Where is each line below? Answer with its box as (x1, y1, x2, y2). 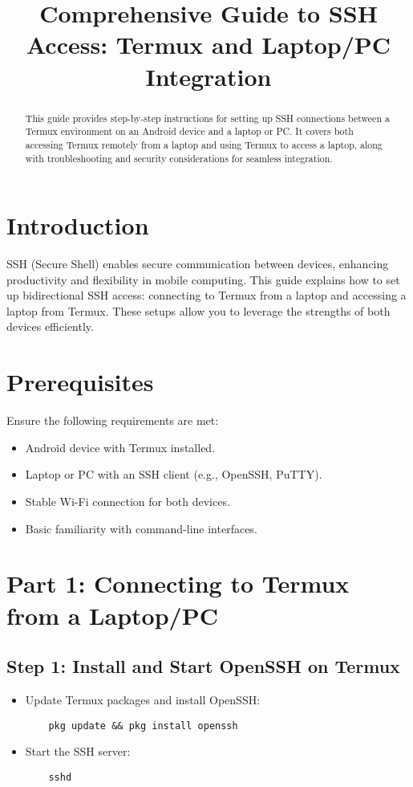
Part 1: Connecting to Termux (6, 567, 350, 600)
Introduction (6, 209, 149, 242)
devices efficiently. (6, 318, 94, 335)
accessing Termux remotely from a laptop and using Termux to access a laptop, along (25, 137, 383, 151)
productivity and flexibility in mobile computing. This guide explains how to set (6, 271, 400, 287)
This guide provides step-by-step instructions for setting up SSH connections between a (25, 111, 390, 124)
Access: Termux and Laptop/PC (26, 28, 391, 61)
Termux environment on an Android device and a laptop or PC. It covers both (25, 124, 354, 138)
